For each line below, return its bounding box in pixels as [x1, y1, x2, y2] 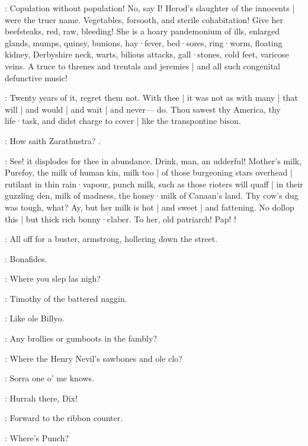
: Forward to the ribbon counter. [5, 412, 123, 424]
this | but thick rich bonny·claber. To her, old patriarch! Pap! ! [5, 212, 236, 225]
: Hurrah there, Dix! [5, 391, 78, 404]
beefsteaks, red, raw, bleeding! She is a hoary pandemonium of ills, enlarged [5, 25, 280, 37]
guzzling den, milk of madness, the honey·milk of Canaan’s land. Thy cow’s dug [5, 189, 299, 202]
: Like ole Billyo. [5, 312, 65, 324]
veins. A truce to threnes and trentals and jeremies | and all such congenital [5, 59, 280, 72]
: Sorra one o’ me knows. [5, 372, 95, 384]
